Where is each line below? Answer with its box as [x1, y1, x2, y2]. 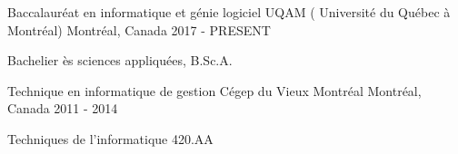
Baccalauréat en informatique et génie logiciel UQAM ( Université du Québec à [7, 3, 451, 21]
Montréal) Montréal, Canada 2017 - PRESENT [7, 20, 271, 39]
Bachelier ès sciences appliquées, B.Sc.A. [7, 51, 233, 70]
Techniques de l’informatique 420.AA [7, 129, 214, 148]
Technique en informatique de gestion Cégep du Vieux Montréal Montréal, [7, 81, 422, 100]
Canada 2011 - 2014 [7, 99, 118, 118]
